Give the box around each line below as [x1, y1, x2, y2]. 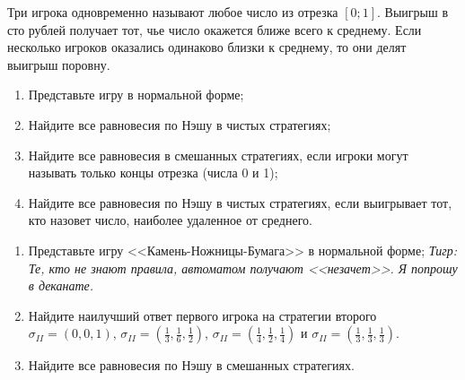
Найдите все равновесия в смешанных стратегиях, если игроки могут [28, 145, 408, 164]
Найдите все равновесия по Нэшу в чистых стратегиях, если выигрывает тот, [28, 193, 452, 212]
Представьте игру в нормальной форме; [28, 85, 244, 104]
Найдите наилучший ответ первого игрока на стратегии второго [28, 306, 377, 324]
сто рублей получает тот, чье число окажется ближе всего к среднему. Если [7, 20, 422, 39]
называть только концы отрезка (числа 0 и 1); [28, 163, 278, 182]
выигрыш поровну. [7, 55, 110, 73]
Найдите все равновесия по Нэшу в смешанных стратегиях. [28, 356, 355, 375]
